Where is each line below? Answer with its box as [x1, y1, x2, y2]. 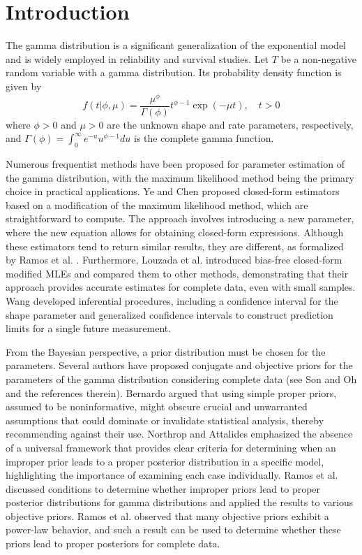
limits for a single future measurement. [6, 321, 172, 336]
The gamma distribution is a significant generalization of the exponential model [6, 38, 346, 52]
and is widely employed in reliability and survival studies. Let [6, 51, 269, 66]
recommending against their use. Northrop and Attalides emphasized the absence [6, 426, 353, 441]
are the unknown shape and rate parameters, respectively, [107, 117, 354, 131]
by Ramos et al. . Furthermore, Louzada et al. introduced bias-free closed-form [6, 252, 342, 267]
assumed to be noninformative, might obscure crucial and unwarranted [6, 399, 308, 414]
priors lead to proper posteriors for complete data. [6, 536, 220, 551]
